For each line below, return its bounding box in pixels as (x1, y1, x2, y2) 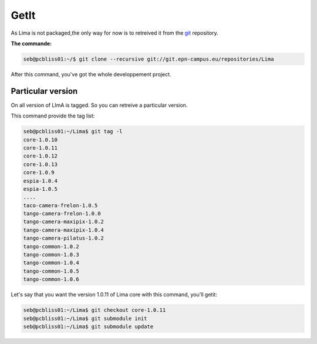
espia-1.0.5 (23, 186, 58, 192)
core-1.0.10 (23, 136, 58, 143)
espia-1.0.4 (23, 177, 58, 184)
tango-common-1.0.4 (23, 259, 79, 267)
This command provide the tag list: (11, 112, 95, 120)
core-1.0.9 (23, 169, 55, 176)
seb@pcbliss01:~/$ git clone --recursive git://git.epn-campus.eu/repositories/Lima (23, 56, 274, 62)
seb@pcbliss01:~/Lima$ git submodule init (23, 315, 147, 322)
